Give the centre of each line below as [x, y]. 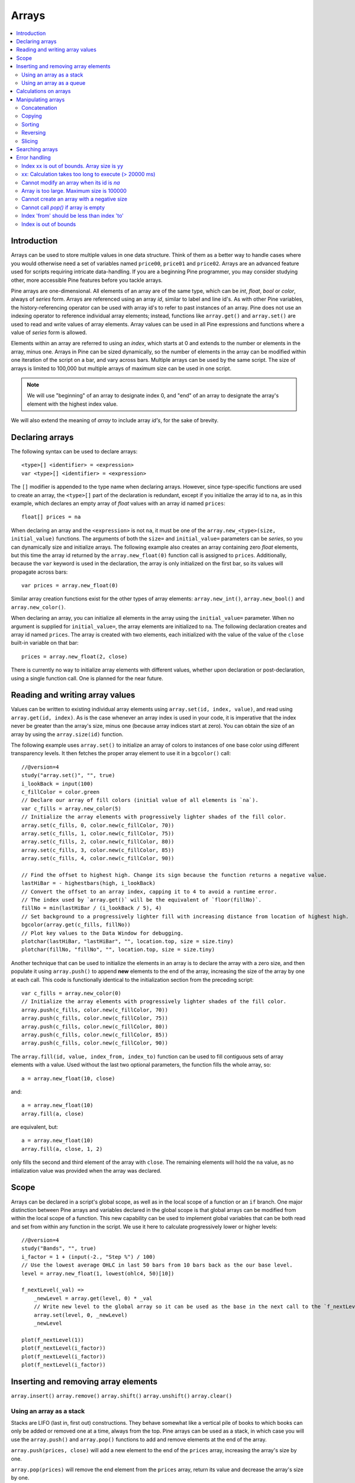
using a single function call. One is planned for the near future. [87, 678]
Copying [32, 116]
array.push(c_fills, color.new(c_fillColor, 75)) [95, 1018]
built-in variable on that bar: [45, 643]
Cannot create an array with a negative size [74, 199]
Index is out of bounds [49, 224]
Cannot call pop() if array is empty [63, 207]
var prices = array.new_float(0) [70, 585]
